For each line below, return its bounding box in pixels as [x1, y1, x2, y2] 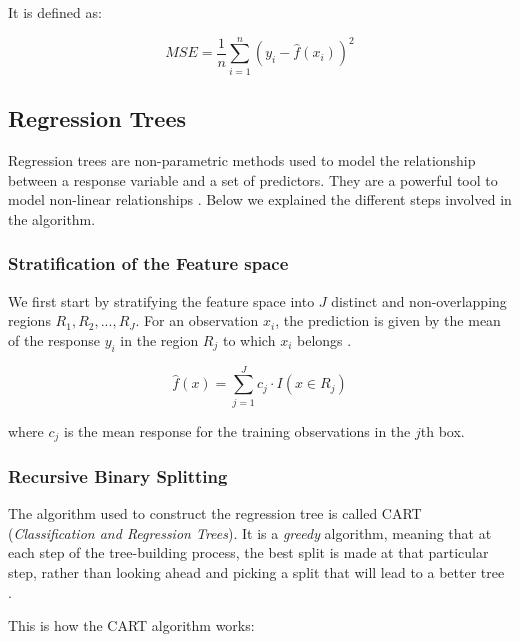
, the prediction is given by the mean [275, 310, 501, 331]
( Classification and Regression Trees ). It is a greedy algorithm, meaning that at [8, 522, 492, 543]
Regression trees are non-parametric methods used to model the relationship [8, 149, 476, 170]
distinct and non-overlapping [331, 290, 507, 311]
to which [222, 329, 276, 350]
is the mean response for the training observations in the [64, 420, 411, 441]
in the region [120, 329, 199, 350]
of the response [8, 329, 100, 350]
